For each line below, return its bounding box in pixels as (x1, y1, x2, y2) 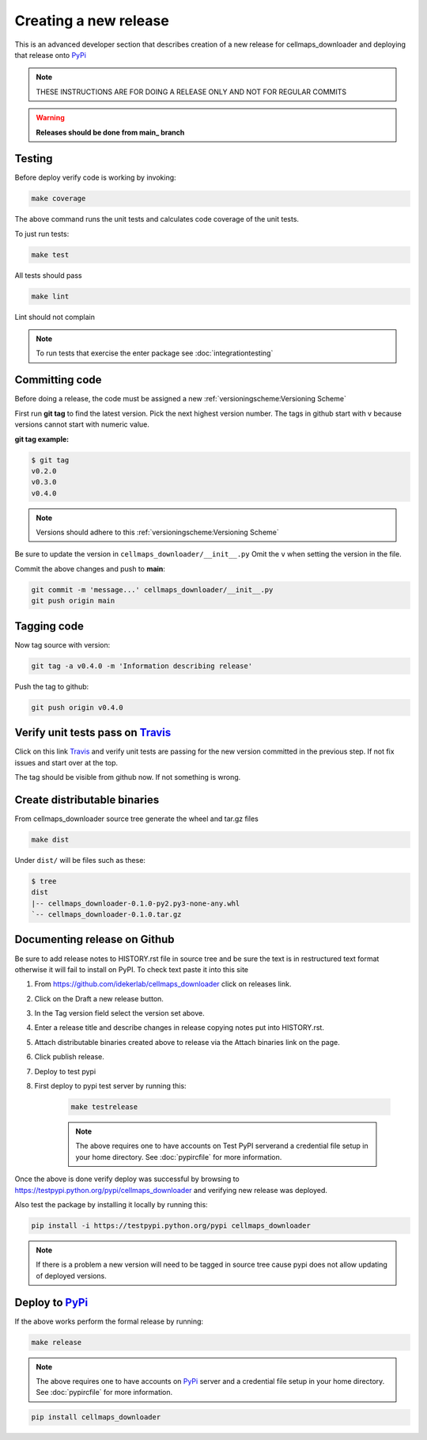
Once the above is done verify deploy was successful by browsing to (14, 1174, 240, 1184)
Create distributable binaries (14, 792, 160, 807)
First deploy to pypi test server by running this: (34, 1081, 187, 1091)
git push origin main (31, 596, 115, 606)
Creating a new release (14, 12, 169, 29)
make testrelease (70, 1103, 138, 1111)
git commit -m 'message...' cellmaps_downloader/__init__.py (31, 585, 274, 594)
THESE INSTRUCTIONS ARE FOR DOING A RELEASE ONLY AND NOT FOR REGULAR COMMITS (36, 87, 347, 97)
